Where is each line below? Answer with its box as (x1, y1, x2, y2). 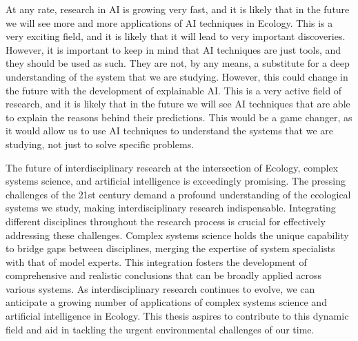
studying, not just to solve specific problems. (6, 136, 195, 151)
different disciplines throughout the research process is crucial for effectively (6, 214, 326, 228)
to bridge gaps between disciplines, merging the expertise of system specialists (6, 241, 335, 256)
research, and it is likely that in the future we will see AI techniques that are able (6, 96, 350, 111)
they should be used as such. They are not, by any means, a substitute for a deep (6, 56, 350, 70)
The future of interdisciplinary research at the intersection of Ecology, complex (6, 160, 339, 174)
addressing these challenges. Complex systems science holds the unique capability (6, 227, 349, 242)
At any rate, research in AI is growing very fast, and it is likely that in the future (6, 2, 350, 16)
